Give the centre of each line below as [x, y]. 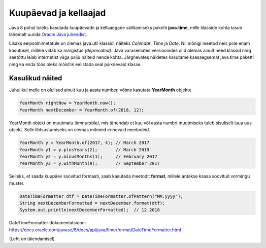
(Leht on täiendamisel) [32, 239]
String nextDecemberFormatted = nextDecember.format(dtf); [92, 203]
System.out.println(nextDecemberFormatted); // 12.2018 [90, 210]
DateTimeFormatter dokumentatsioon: [48, 223]
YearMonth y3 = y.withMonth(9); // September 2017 [90, 163]
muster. [17, 183]
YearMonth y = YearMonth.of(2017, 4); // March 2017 [84, 143]
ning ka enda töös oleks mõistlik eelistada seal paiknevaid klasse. [76, 64]
